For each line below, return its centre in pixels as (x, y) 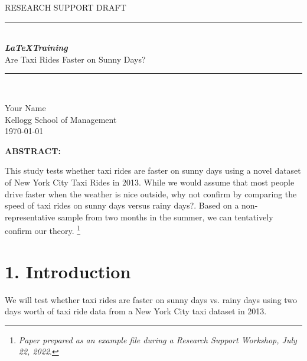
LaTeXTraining (36, 48)
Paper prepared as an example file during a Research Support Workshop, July (158, 339)
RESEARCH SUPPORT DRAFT (66, 7)
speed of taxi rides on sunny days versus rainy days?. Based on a (122, 205)
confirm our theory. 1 (43, 230)
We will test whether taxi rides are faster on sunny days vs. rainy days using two (151, 299)
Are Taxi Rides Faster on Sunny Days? (75, 59)
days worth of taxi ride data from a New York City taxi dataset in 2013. (136, 311)
